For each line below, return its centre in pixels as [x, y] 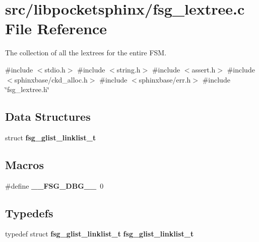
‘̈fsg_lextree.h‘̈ [27, 89]
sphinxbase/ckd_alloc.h [51, 79]
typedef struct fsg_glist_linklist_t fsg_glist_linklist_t [100, 234]
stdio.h [55, 69]
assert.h [204, 69]
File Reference [56, 28]
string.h [128, 69]
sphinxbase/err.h [165, 79]
